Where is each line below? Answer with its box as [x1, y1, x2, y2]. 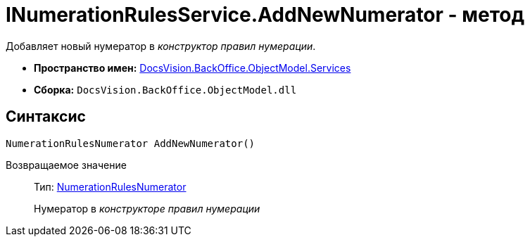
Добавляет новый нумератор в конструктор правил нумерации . [6, 39, 316, 52]
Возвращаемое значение [6, 158, 127, 171]
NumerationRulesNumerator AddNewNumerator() [6, 137, 255, 149]
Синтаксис [6, 108, 86, 126]
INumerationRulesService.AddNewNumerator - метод [6, 3, 524, 27]
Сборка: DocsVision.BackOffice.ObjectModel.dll [34, 83, 297, 96]
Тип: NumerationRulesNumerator [34, 180, 187, 193]
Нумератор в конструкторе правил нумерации [34, 202, 260, 215]
